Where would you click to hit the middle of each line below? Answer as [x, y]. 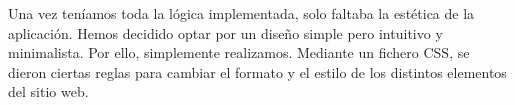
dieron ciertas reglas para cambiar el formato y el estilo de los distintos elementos [257, 71]
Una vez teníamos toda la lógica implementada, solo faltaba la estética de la [241, 13]
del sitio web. [48, 91]
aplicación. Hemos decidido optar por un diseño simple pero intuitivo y [225, 32]
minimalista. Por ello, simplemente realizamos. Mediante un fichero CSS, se [239, 52]
